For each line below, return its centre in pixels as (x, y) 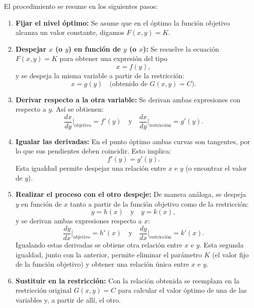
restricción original (43, 290)
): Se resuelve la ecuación (181, 48)
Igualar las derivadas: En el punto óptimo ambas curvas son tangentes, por (133, 141)
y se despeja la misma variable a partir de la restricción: (100, 75)
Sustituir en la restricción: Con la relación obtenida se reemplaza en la (127, 280)
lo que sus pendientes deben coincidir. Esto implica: (93, 151)
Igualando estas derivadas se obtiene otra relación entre (99, 245)
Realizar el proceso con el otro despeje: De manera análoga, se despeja (131, 194)
